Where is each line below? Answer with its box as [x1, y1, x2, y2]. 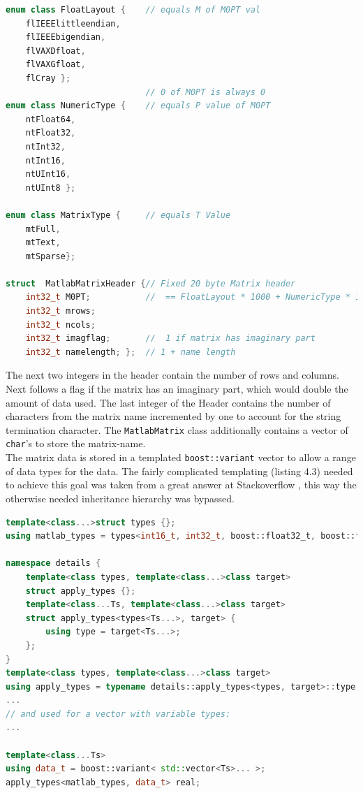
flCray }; [25, 73, 71, 83]
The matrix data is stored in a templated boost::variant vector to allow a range [6, 450, 356, 465]
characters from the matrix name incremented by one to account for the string [6, 409, 341, 423]
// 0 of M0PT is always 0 [145, 87, 266, 97]
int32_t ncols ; [25, 319, 96, 330]
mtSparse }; [25, 251, 76, 261]
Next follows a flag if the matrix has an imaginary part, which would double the [6, 381, 348, 396]
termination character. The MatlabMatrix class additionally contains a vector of [6, 422, 348, 437]
